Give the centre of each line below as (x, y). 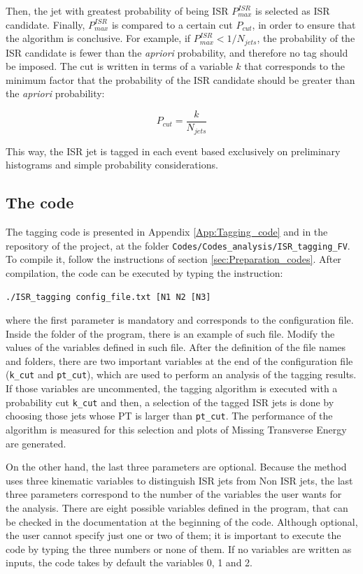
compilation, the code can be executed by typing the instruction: (144, 272)
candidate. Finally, (45, 24)
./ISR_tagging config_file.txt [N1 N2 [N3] (108, 297)
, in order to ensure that (304, 24)
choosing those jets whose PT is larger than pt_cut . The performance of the (169, 416)
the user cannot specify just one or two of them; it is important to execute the (173, 535)
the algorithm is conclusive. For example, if (98, 38)
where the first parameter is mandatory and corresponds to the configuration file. (180, 320)
